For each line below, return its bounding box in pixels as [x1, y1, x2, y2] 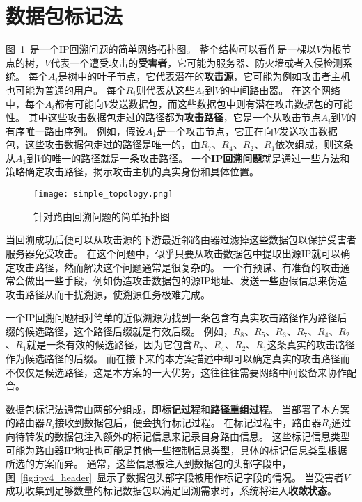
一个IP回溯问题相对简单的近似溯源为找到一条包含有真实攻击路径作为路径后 [6, 310, 347, 325]
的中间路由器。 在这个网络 [220, 82, 340, 97]
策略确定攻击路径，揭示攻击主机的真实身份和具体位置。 [6, 164, 259, 179]
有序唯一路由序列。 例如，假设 [6, 123, 145, 138]
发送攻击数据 [279, 123, 338, 138]
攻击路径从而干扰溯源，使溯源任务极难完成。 [6, 286, 210, 301]
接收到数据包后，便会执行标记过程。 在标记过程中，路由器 [54, 415, 322, 430]
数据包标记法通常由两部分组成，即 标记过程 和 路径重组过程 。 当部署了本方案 [6, 401, 350, 416]
